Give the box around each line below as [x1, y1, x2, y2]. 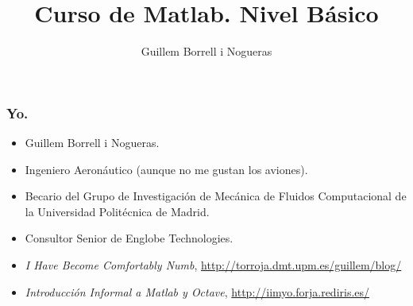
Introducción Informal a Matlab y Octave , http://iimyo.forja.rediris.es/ [25, 283, 370, 300]
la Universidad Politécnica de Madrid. [25, 203, 210, 219]
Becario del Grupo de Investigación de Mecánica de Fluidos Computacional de [25, 188, 407, 204]
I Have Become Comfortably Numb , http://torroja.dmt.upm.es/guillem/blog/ [25, 256, 402, 273]
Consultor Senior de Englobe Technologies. [25, 230, 234, 246]
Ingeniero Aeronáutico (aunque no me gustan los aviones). [25, 161, 308, 177]
